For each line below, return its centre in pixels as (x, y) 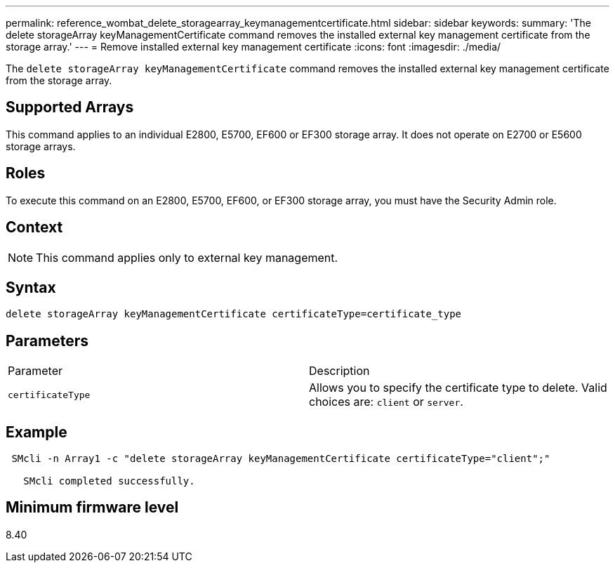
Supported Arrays (70, 107)
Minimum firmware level (92, 508)
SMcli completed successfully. (109, 481)
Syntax (31, 287)
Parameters (47, 341)
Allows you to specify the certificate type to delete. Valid (458, 388)
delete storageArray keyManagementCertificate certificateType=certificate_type (234, 314)
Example (37, 432)
